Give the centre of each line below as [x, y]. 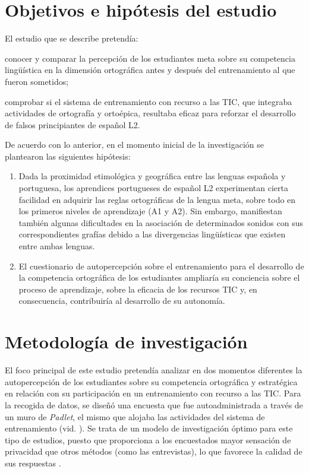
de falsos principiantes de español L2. [72, 124]
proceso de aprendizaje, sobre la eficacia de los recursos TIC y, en [138, 289]
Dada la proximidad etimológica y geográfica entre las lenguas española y [152, 176]
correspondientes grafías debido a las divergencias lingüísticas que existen [152, 234]
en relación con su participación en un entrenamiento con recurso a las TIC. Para [153, 393]
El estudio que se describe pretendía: [72, 38]
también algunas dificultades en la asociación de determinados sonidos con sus [161, 222]
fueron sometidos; [37, 81]
